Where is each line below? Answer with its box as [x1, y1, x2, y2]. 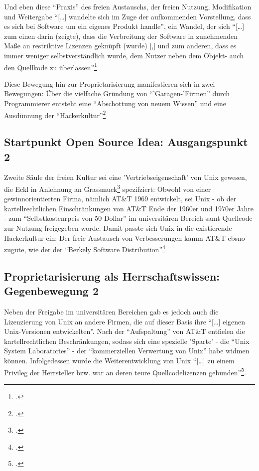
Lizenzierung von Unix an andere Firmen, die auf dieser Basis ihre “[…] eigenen [4, 316, 246, 326]
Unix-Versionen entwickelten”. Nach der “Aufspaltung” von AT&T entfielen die [4, 326, 245, 336]
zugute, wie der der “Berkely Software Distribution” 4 [4, 243, 165, 254]
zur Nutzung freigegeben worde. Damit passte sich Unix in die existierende [4, 223, 232, 233]
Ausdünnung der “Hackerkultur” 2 [4, 108, 106, 120]
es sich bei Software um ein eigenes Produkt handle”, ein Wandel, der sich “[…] [4, 21, 245, 31]
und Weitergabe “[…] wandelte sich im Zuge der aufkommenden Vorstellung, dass [4, 11, 251, 21]
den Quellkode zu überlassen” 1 [4, 60, 97, 72]
